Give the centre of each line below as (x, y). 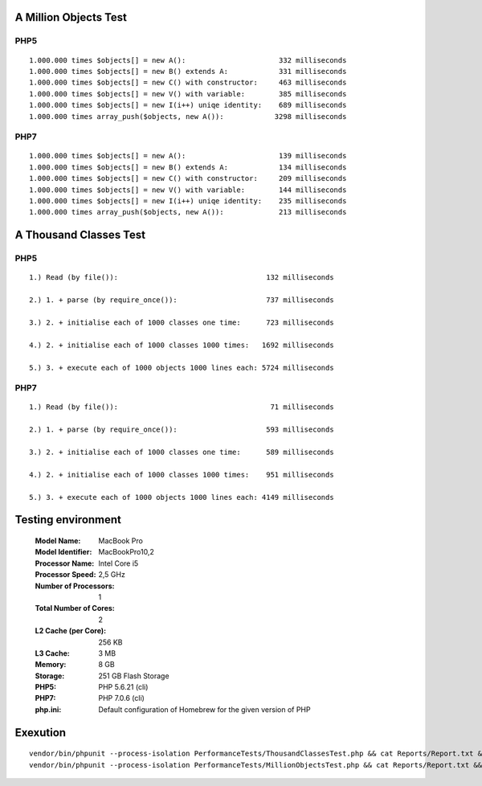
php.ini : (48, 709)
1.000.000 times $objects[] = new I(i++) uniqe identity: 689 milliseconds (188, 105)
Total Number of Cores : (75, 608)
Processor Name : (65, 563)
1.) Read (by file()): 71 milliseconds (182, 407)
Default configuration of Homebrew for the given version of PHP (204, 709)
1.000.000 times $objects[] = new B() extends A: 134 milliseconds (188, 167)
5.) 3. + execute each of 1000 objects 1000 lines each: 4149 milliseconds (182, 497)
